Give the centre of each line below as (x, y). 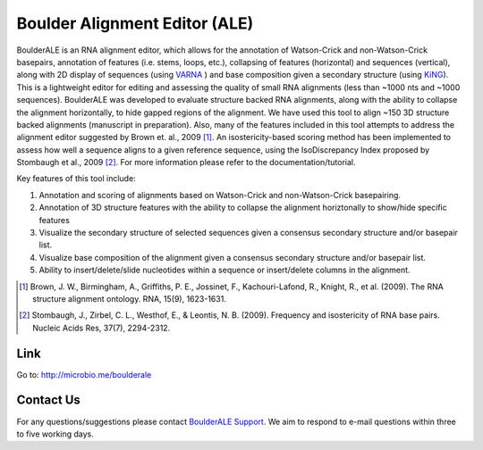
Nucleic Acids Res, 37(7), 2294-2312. (102, 328)
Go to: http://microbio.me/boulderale (84, 374)
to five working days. (55, 434)
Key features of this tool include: (76, 179)
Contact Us (48, 400)
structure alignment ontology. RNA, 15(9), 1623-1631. (130, 298)
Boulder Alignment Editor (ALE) (135, 23)
